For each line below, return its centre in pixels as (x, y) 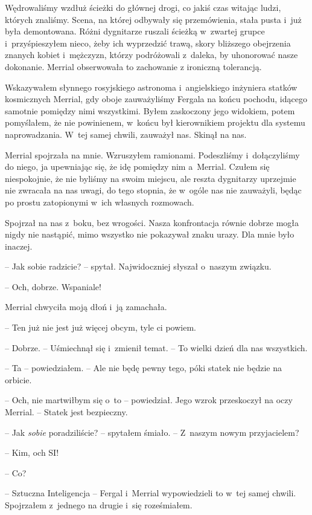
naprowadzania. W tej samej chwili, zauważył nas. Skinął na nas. (126, 134)
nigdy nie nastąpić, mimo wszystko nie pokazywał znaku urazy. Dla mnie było (150, 234)
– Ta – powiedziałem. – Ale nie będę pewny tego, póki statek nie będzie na (143, 368)
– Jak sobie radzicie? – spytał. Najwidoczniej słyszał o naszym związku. (138, 266)
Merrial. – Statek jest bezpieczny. (66, 412)
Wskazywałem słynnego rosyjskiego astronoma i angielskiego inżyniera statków (151, 87)
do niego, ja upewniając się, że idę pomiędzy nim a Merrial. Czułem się (137, 167)
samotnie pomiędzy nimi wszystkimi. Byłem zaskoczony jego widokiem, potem (150, 110)
